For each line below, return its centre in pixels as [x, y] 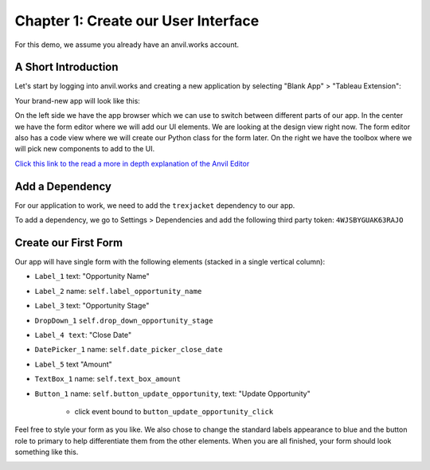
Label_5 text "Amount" [74, 364]
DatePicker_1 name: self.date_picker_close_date [129, 350]
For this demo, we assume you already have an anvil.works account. [127, 45]
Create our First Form [69, 243]
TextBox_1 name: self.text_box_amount [107, 379]
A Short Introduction [66, 67]
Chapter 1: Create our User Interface [137, 21]
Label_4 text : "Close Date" [83, 335]
